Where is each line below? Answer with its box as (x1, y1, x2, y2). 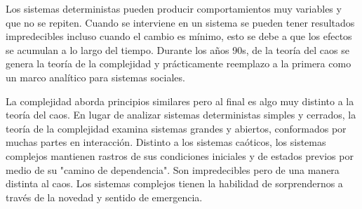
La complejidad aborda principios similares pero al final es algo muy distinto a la (6, 93, 354, 108)
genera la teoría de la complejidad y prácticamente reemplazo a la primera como (6, 56, 351, 71)
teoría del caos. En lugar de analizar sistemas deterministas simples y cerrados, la (6, 107, 356, 122)
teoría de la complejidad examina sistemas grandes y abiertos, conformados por (6, 121, 347, 135)
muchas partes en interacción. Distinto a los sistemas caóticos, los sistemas (6, 135, 326, 149)
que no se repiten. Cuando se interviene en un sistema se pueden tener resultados (6, 15, 355, 29)
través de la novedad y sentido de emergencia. (6, 189, 203, 204)
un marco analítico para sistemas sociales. (6, 69, 185, 84)
